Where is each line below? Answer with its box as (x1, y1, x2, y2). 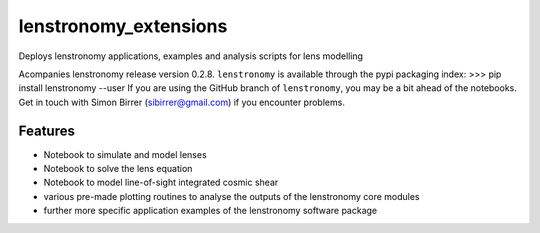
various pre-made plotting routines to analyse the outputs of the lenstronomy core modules (43, 190, 420, 202)
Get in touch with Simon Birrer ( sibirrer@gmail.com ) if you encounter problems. (18, 96, 345, 108)
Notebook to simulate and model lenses (43, 148, 207, 160)
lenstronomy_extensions (18, 15, 228, 37)
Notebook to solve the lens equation (43, 163, 193, 175)
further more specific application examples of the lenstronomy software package (43, 205, 378, 217)
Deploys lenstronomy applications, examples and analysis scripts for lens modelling (18, 50, 364, 62)
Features (18, 122, 75, 139)
